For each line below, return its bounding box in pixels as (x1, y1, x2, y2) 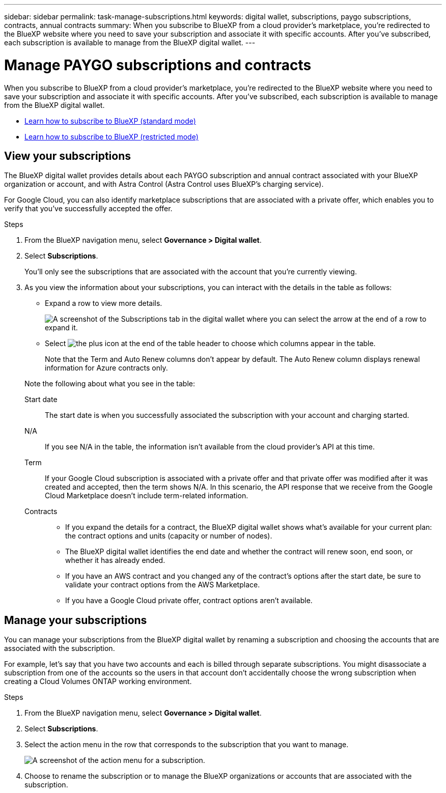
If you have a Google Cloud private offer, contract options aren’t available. (65, 596, 313, 605)
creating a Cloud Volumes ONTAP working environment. (4, 677, 192, 686)
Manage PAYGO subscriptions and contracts (4, 56, 312, 74)
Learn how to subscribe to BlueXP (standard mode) (24, 116, 196, 125)
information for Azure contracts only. (45, 363, 168, 373)
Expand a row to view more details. (45, 299, 162, 308)
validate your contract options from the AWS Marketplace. (65, 580, 260, 589)
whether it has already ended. (65, 556, 165, 565)
